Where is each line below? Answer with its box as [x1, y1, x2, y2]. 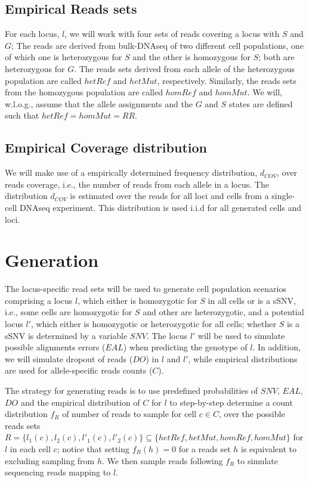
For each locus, [5, 27, 60, 40]
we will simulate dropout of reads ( [5, 352, 133, 365]
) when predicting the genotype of [123, 341, 248, 353]
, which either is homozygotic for [78, 294, 197, 306]
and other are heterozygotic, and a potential [143, 306, 304, 318]
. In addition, [252, 341, 301, 353]
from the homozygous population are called [5, 86, 163, 98]
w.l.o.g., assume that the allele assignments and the [5, 97, 193, 110]
